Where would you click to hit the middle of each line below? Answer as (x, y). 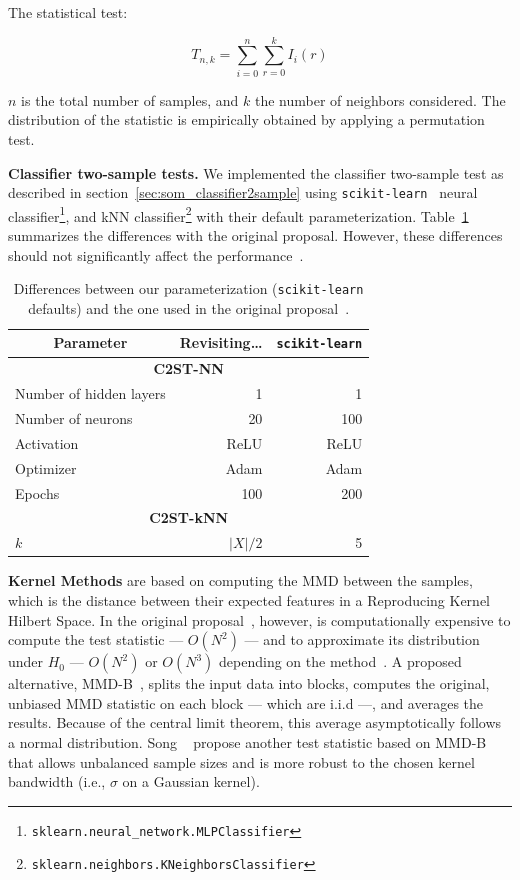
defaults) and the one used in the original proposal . (189, 307)
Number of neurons (74, 418)
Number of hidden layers (90, 393)
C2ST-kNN (189, 517)
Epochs (37, 492)
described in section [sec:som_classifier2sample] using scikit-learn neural (243, 192)
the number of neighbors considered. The (380, 99)
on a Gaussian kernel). (191, 781)
